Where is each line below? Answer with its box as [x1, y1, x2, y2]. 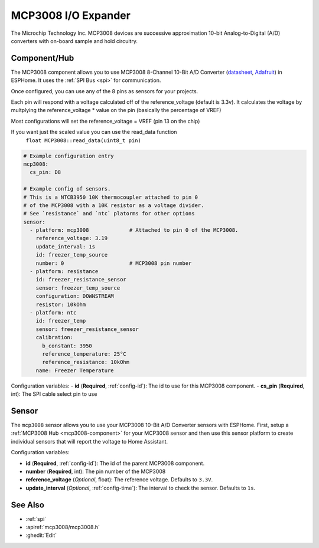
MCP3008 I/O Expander [11, 9, 131, 22]
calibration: [35, 334, 74, 341]
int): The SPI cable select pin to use [11, 391, 97, 398]
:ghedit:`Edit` [25, 531, 57, 539]
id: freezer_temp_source [35, 251, 108, 258]
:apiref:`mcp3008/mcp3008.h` [25, 524, 100, 531]
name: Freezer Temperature [35, 367, 115, 374]
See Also [11, 500, 44, 510]
